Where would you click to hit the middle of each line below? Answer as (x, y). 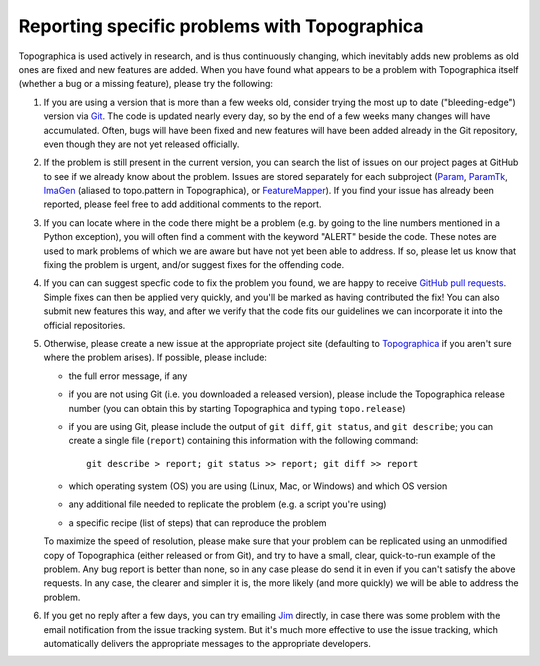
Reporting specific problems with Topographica (221, 26)
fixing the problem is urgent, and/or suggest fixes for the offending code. (194, 265)
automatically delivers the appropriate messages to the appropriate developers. (207, 643)
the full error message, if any (128, 376)
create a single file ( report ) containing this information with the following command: (243, 441)
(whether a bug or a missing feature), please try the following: (146, 84)
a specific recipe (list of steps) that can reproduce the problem (197, 522)
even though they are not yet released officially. (141, 144)
